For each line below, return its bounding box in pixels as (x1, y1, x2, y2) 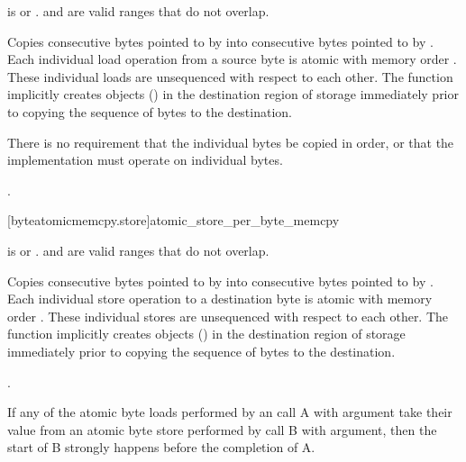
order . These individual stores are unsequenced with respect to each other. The (7, 306, 449, 325)
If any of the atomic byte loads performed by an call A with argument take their (7, 403, 452, 421)
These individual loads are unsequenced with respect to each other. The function (7, 67, 453, 86)
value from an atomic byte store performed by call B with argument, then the (7, 420, 437, 439)
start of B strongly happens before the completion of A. (7, 438, 315, 457)
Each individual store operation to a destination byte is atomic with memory (7, 289, 433, 308)
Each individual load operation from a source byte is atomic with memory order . (7, 50, 457, 68)
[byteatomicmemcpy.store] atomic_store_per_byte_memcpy (7, 211, 340, 230)
